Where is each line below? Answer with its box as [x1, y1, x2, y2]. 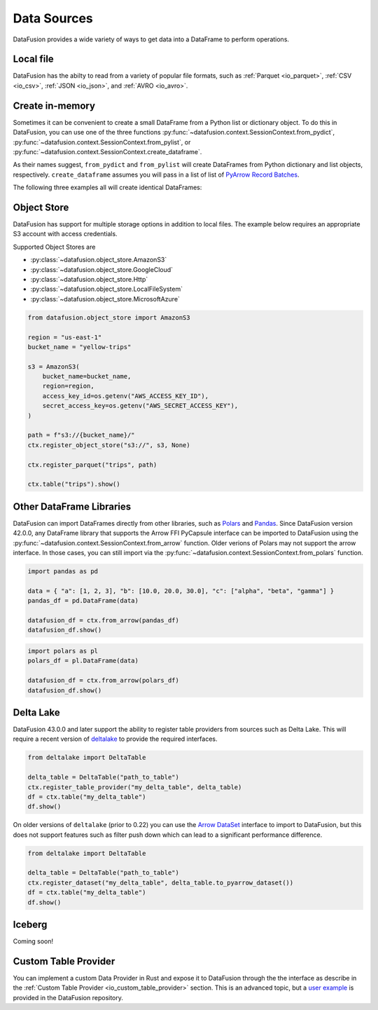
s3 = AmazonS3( [27, 362, 80, 371]
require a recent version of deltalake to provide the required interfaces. [13, 735, 218, 743]
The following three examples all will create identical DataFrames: [13, 183, 202, 192]
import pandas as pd [27, 568, 98, 575]
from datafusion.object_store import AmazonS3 [27, 313, 190, 322]
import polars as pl [27, 647, 98, 655]
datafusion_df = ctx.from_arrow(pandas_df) [27, 616, 180, 624]
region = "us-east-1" [27, 333, 102, 341]
